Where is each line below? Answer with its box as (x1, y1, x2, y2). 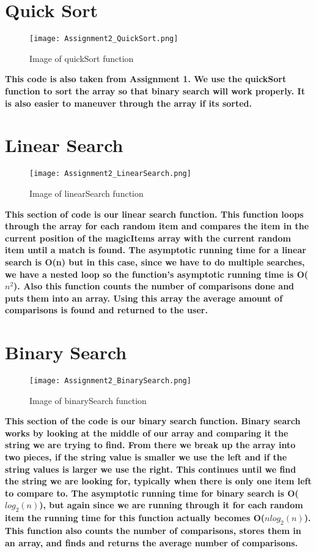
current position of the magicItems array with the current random (5, 231, 291, 244)
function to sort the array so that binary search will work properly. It (5, 84, 305, 97)
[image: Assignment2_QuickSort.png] (29, 34, 178, 44)
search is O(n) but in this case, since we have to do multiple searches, (5, 255, 305, 268)
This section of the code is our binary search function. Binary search (5, 414, 301, 427)
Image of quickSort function (29, 51, 134, 64)
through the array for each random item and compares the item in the (5, 219, 309, 232)
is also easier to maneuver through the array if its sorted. (5, 96, 252, 109)
